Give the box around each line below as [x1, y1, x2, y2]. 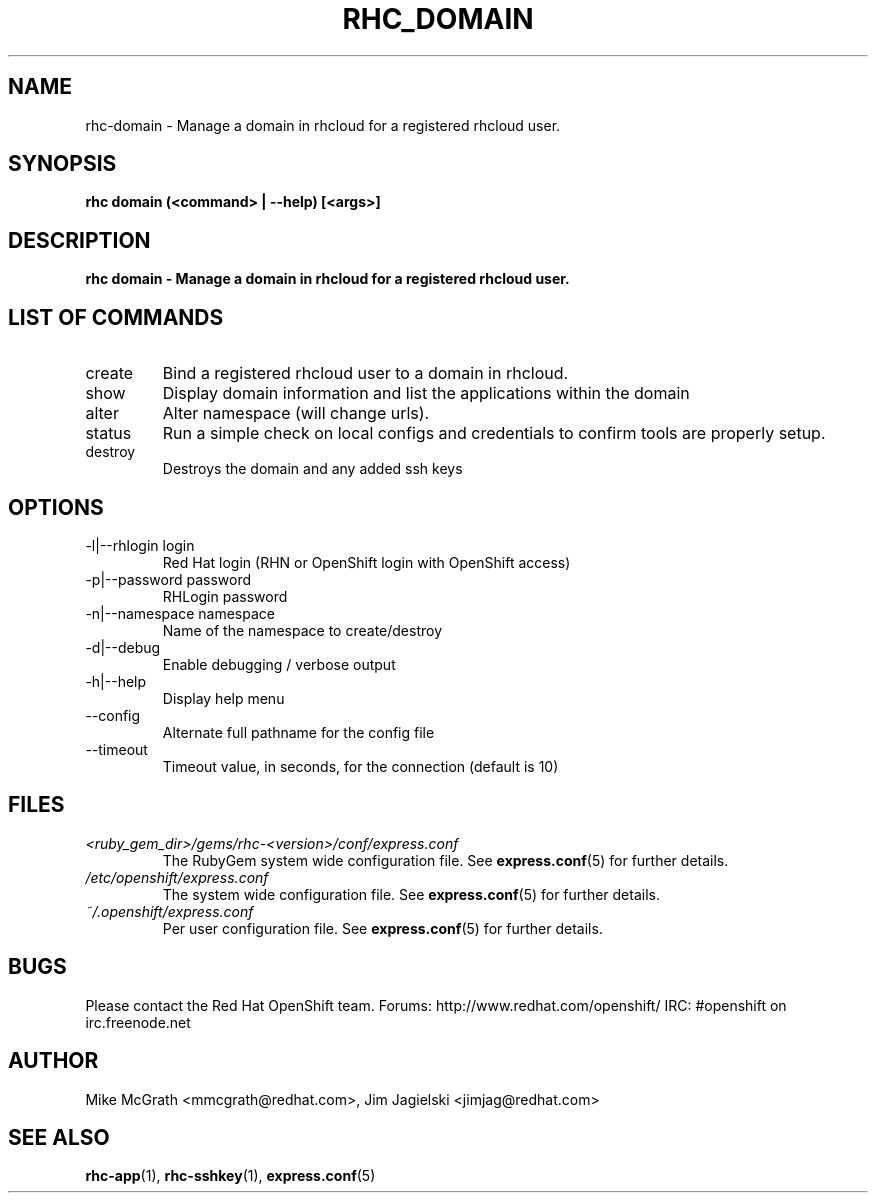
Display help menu [162, 689, 285, 707]
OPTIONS [8, 494, 104, 520]
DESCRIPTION [8, 227, 151, 253]
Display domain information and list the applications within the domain [162, 383, 690, 404]
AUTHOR [8, 1048, 99, 1074]
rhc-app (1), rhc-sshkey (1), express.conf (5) [85, 1167, 376, 1185]
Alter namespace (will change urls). [162, 403, 430, 424]
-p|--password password [85, 570, 251, 588]
